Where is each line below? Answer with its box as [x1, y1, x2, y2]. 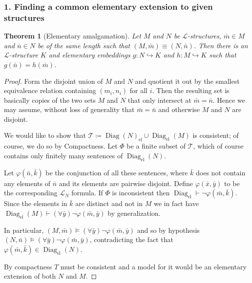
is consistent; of [192, 130, 239, 140]
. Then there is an [193, 40, 248, 50]
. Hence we [212, 94, 245, 105]
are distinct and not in [75, 198, 143, 208]
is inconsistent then [112, 188, 170, 198]
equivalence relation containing [4, 85, 96, 95]
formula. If [71, 188, 103, 198]
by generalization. [107, 208, 161, 218]
